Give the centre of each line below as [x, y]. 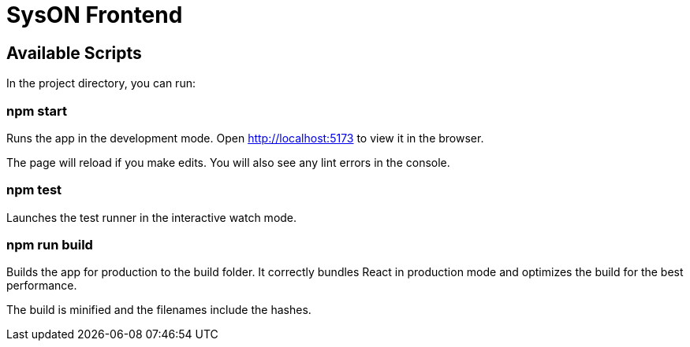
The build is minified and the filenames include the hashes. [159, 310]
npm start [37, 111]
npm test [34, 190]
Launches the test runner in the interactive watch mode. [152, 217]
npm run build [50, 245]
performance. [42, 286]
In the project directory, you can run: [101, 83]
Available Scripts [74, 53]
